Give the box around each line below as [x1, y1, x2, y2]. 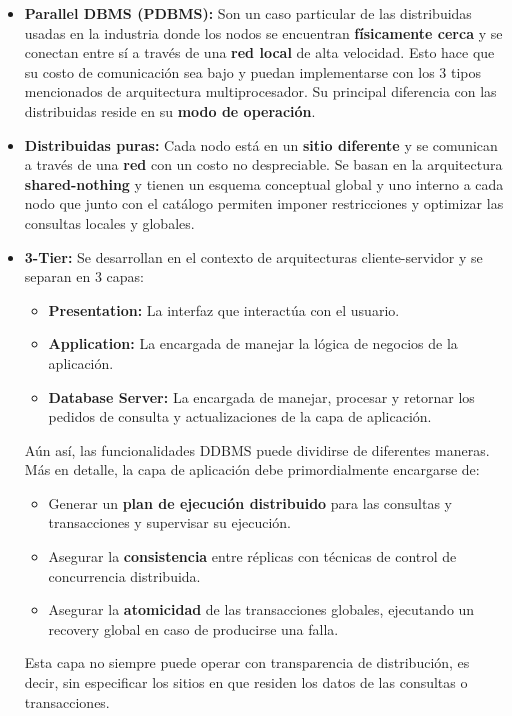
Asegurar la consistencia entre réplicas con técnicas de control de [48, 546, 457, 567]
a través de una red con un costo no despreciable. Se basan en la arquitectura [24, 154, 503, 175]
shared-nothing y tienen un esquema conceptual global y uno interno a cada [24, 173, 504, 194]
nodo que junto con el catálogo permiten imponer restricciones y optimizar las [24, 193, 504, 214]
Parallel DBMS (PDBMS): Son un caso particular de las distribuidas [24, 3, 472, 23]
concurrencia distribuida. [48, 565, 201, 586]
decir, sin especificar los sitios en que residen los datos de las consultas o [24, 672, 468, 693]
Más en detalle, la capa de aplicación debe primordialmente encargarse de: [24, 459, 480, 480]
